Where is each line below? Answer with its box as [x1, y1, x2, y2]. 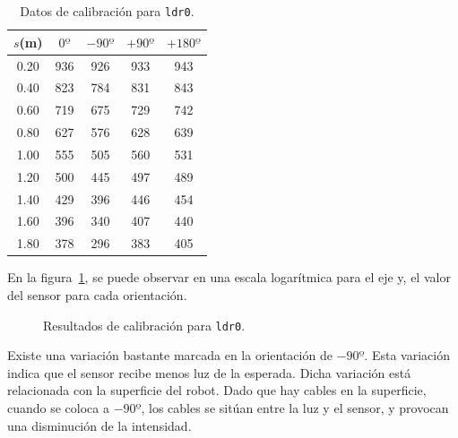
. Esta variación [364, 346, 450, 365]
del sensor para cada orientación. [7, 285, 187, 304]
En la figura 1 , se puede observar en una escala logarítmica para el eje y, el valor [7, 268, 451, 287]
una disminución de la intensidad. [7, 416, 192, 434]
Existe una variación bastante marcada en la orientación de [7, 346, 333, 365]
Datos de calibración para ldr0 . [20, 2, 194, 20]
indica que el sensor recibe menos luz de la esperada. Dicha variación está [7, 363, 411, 382]
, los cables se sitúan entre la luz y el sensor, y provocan [141, 398, 449, 417]
